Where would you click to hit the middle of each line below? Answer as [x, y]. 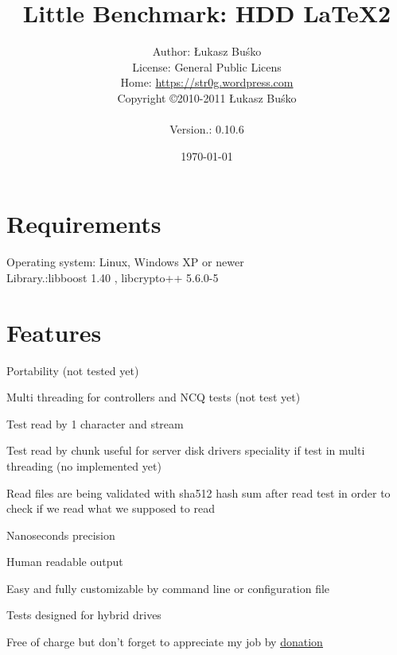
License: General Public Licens [207, 66]
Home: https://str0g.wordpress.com [207, 82]
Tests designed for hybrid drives [84, 615]
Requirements [84, 224]
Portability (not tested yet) [73, 370]
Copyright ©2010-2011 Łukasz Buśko [207, 97]
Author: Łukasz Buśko [207, 51]
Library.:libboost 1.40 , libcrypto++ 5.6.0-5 [113, 277]
